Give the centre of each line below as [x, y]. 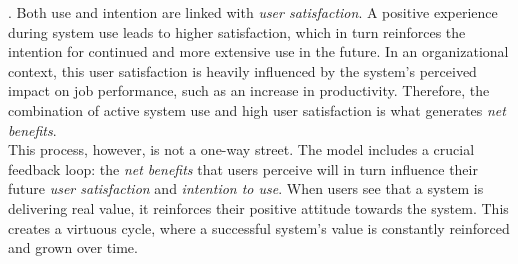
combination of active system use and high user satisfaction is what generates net [257, 109]
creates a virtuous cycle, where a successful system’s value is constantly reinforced [259, 227]
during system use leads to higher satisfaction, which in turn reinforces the [237, 31]
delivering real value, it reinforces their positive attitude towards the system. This [258, 207]
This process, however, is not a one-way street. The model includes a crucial [241, 149]
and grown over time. [73, 247]
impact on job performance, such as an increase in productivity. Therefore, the [249, 90]
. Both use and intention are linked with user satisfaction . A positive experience [253, 12]
